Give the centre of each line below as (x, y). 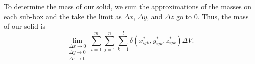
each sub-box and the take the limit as (63, 16)
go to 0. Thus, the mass (212, 16)
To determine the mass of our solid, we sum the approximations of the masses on (128, 6)
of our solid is (25, 26)
